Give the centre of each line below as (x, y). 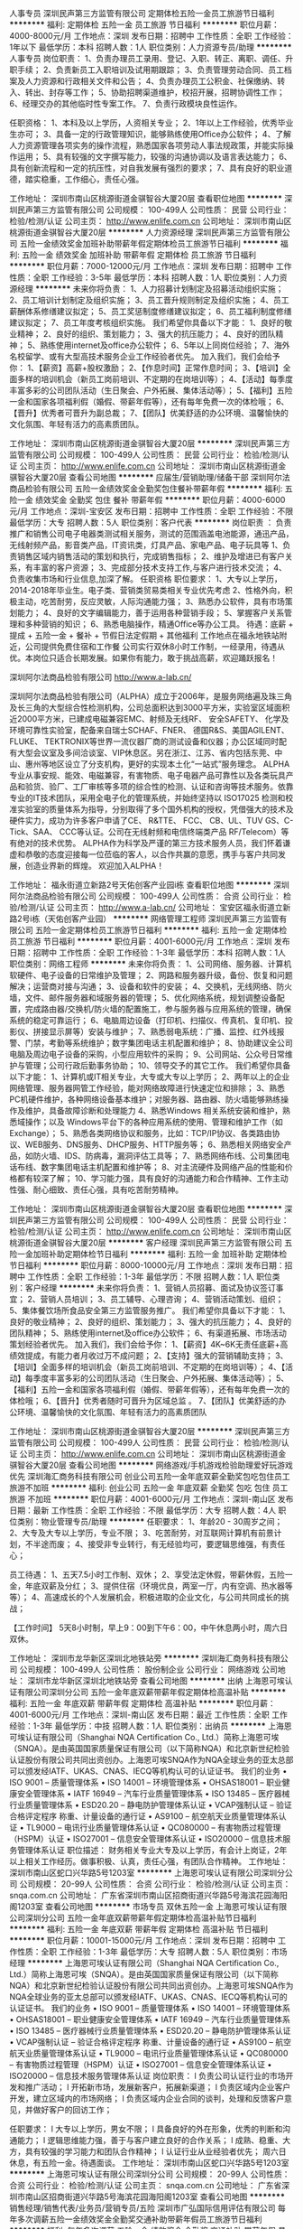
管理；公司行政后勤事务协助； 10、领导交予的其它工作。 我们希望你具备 (158, 1065)
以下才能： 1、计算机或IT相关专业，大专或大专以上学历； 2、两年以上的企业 (150, 1077)
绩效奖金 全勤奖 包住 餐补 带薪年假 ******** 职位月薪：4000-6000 (160, 500)
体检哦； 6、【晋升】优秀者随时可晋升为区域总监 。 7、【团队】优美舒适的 (144, 1401)
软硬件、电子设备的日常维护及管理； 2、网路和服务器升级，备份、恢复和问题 (151, 975)
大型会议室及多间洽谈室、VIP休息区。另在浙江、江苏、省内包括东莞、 (146, 753)
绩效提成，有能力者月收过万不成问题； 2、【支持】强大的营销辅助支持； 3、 (149, 1356)
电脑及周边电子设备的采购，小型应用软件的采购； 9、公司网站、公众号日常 (147, 1054)
